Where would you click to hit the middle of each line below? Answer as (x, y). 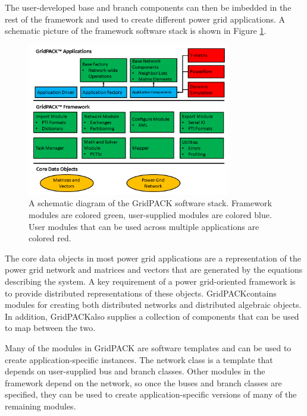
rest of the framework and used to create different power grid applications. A (145, 19)
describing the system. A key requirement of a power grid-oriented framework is (150, 281)
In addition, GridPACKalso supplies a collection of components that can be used (152, 316)
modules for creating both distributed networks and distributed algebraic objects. (153, 305)
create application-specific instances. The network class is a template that (139, 359)
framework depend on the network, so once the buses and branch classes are (143, 382)
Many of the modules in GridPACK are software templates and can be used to (148, 347)
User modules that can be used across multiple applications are (144, 226)
